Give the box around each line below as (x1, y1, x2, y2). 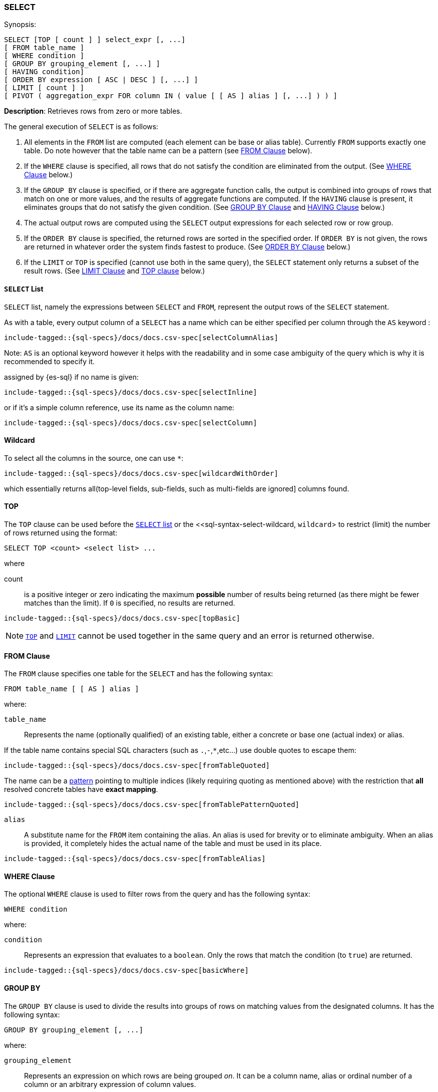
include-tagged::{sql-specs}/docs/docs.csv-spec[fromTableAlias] (4, 855, 266, 863)
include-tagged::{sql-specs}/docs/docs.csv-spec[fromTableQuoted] (4, 761, 270, 770)
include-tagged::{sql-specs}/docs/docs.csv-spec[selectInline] (4, 388, 257, 396)
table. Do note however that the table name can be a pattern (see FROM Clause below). (24, 146, 312, 155)
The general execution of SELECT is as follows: (4, 122, 159, 131)
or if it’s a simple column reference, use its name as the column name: (4, 403, 234, 412)
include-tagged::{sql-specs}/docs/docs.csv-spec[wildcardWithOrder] (4, 469, 278, 477)
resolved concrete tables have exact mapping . (4, 785, 158, 794)
